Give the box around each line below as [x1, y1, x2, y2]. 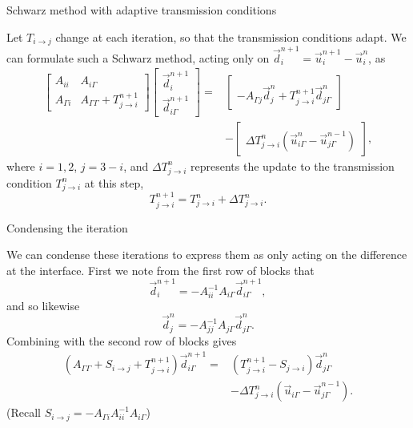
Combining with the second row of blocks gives [6, 332, 237, 349]
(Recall [6, 404, 41, 421]
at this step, [84, 174, 144, 191]
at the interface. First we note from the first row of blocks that [6, 261, 315, 278]
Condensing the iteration [6, 219, 128, 236]
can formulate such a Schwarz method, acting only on [6, 49, 270, 66]
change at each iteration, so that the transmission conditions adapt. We [55, 28, 407, 45]
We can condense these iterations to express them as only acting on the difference [6, 246, 407, 263]
